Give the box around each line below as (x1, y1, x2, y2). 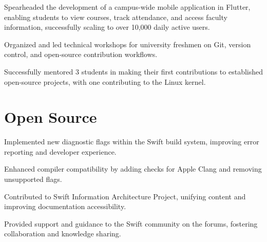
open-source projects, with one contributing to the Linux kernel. (4, 76, 206, 87)
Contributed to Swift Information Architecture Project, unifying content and (4, 191, 246, 201)
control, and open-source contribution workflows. (4, 49, 158, 60)
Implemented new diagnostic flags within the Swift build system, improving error (4, 136, 259, 147)
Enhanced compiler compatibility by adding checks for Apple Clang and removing (4, 163, 262, 174)
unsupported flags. (4, 174, 62, 184)
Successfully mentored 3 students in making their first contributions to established (4, 66, 263, 77)
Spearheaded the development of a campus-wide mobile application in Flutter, (4, 2, 251, 12)
